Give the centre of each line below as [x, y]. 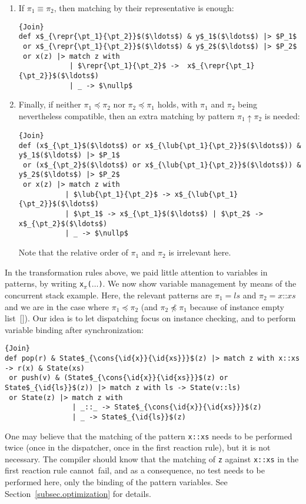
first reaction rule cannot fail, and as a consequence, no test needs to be [135, 470]
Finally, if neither [50, 104]
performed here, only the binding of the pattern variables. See [116, 482]
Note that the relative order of [73, 252]
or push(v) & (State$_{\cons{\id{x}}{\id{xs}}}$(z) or [119, 378]
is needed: [282, 115]
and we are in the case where [57, 306]
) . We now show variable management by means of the [197, 283]
